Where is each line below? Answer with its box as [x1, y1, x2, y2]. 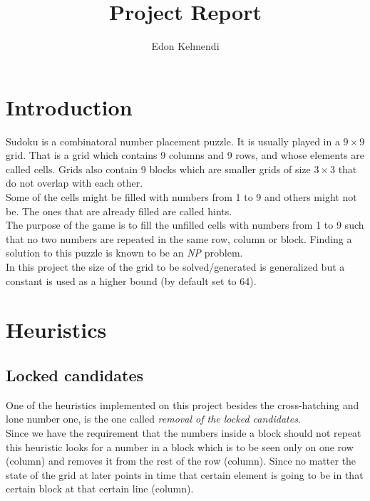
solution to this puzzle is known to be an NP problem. [6, 245, 243, 260]
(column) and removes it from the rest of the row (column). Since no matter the [6, 453, 356, 468]
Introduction [6, 92, 133, 121]
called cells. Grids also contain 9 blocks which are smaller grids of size [6, 161, 311, 176]
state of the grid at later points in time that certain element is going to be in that [6, 467, 364, 482]
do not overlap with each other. [6, 175, 143, 190]
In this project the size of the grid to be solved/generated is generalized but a [6, 259, 345, 274]
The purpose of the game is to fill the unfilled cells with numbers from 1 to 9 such [6, 217, 364, 232]
